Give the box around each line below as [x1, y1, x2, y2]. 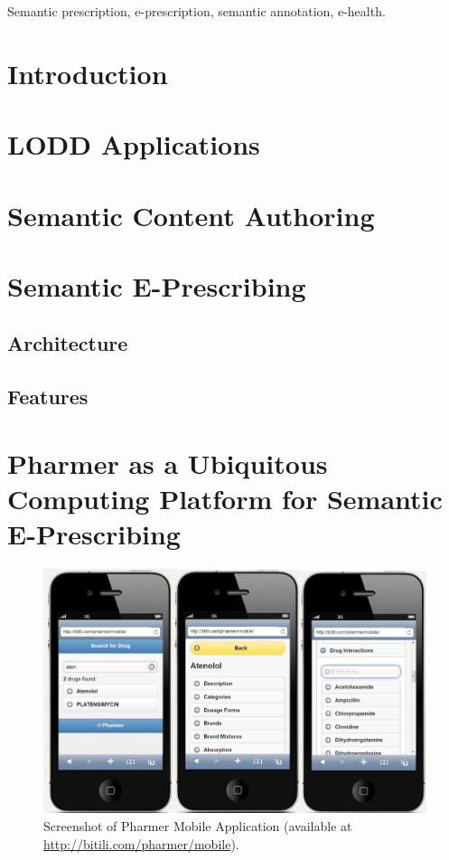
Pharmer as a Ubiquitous [7, 444, 328, 481]
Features [7, 383, 89, 411]
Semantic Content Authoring [7, 196, 375, 233]
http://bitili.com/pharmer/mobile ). [43, 834, 239, 853]
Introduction [7, 54, 168, 91]
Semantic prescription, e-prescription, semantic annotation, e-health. [7, 2, 386, 20]
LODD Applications [7, 126, 260, 163]
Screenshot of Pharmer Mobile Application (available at [43, 816, 352, 835]
